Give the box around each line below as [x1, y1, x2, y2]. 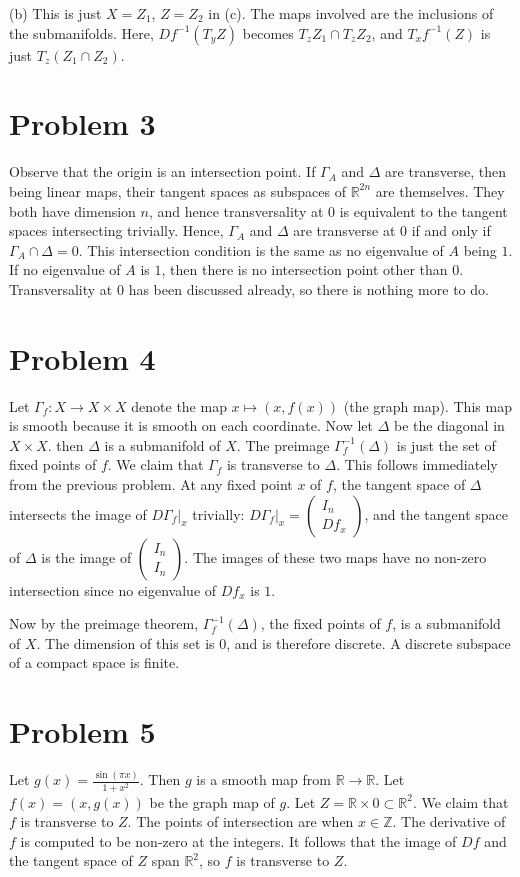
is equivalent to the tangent [339, 200, 508, 221]
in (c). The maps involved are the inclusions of [208, 3, 494, 23]
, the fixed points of [260, 613, 381, 634]
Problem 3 [9, 103, 156, 144]
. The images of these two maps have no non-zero [184, 546, 487, 567]
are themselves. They [375, 180, 505, 201]
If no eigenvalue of [9, 259, 121, 280]
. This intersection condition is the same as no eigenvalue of [78, 239, 444, 260]
